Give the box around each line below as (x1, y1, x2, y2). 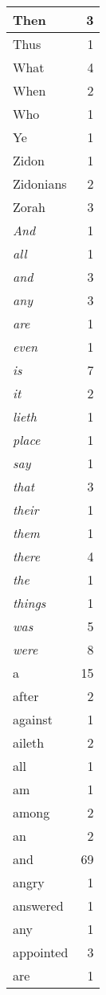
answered (13, 896, 64, 915)
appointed (13, 943, 69, 961)
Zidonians (13, 174, 67, 193)
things (13, 593, 46, 612)
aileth (13, 733, 45, 752)
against (13, 710, 53, 728)
